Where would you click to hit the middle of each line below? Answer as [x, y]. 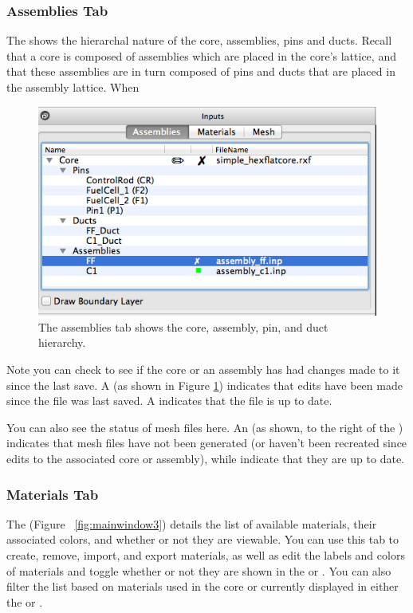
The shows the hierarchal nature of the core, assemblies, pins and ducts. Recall [199, 40]
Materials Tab [53, 494]
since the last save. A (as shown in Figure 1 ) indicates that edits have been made [205, 385]
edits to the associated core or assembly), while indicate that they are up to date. [206, 459]
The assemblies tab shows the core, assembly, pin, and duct [183, 326]
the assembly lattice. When [73, 87]
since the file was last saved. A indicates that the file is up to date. [169, 401]
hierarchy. [62, 342]
